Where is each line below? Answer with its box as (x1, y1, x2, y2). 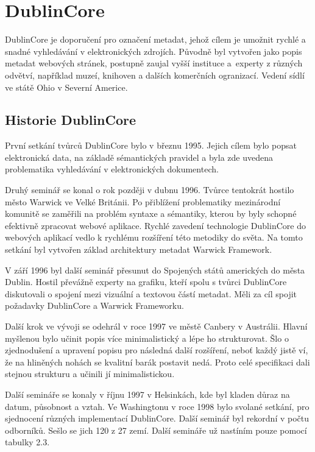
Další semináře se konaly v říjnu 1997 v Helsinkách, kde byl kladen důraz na (5, 387, 290, 400)
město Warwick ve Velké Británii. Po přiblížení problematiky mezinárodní (5, 195, 281, 208)
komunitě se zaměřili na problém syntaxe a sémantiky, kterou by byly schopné (5, 207, 297, 220)
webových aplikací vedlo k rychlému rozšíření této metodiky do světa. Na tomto (5, 231, 303, 244)
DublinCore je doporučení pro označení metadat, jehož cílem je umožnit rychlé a (5, 33, 306, 46)
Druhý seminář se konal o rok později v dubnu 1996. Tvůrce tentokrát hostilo (5, 183, 294, 196)
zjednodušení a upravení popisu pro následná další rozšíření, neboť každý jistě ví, (5, 344, 308, 356)
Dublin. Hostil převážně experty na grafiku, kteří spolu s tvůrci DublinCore (5, 275, 287, 288)
